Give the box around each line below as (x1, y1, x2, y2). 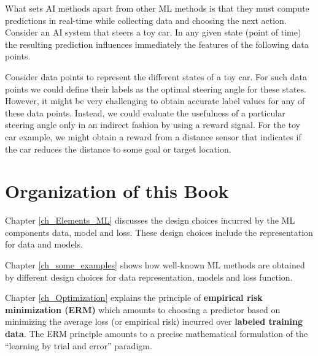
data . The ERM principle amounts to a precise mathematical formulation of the (5, 327, 308, 339)
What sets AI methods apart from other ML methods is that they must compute (5, 2, 309, 14)
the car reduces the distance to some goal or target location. (5, 142, 231, 155)
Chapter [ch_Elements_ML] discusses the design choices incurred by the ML (5, 214, 295, 227)
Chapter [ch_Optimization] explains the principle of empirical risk (5, 291, 263, 304)
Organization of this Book (5, 178, 229, 203)
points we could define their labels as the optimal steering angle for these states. (5, 82, 307, 95)
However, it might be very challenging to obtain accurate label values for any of (5, 94, 305, 107)
